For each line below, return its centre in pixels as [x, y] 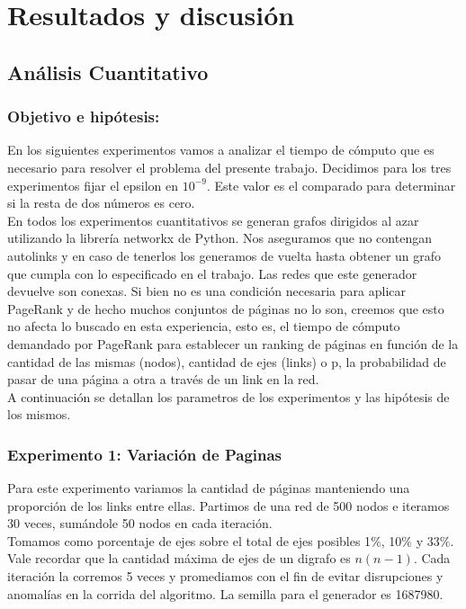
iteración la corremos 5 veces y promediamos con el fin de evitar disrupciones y [225, 576]
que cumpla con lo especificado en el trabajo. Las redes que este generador [212, 273]
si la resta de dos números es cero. [101, 203]
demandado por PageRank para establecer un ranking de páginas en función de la [233, 343]
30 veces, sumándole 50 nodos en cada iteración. [140, 523]
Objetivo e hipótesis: [84, 116]
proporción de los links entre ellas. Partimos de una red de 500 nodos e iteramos [229, 505]
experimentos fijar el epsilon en [93, 185]
